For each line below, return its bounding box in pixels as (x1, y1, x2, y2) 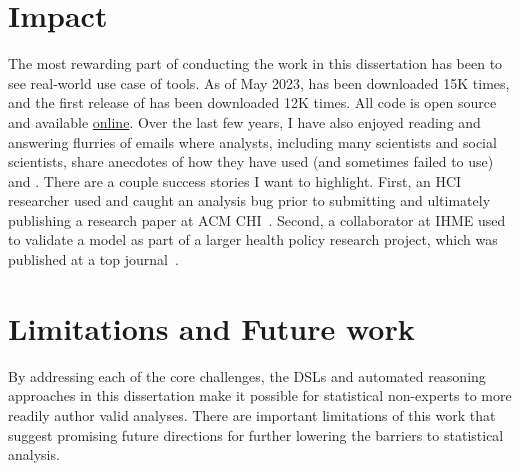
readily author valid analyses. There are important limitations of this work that (8, 404, 496, 425)
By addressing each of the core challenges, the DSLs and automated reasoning (8, 365, 486, 386)
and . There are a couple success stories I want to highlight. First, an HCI (8, 170, 462, 191)
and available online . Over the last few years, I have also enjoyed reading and (8, 111, 481, 132)
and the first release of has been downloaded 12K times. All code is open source (8, 92, 497, 113)
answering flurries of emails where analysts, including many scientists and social (8, 131, 497, 152)
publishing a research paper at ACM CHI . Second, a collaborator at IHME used (8, 209, 506, 230)
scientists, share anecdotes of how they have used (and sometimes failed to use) (8, 151, 494, 172)
